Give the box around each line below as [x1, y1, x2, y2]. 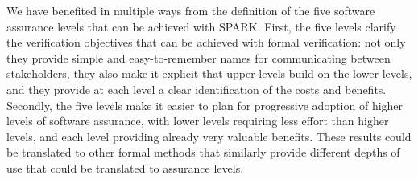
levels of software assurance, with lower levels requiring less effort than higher [6, 112, 389, 129]
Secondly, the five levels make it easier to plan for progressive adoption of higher [6, 96, 404, 113]
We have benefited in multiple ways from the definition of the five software [6, 2, 375, 18]
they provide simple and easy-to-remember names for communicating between [6, 49, 391, 66]
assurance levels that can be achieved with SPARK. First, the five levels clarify [6, 18, 396, 35]
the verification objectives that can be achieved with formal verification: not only [6, 34, 406, 51]
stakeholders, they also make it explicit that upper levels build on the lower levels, [6, 65, 412, 82]
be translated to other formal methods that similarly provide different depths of [6, 144, 400, 161]
